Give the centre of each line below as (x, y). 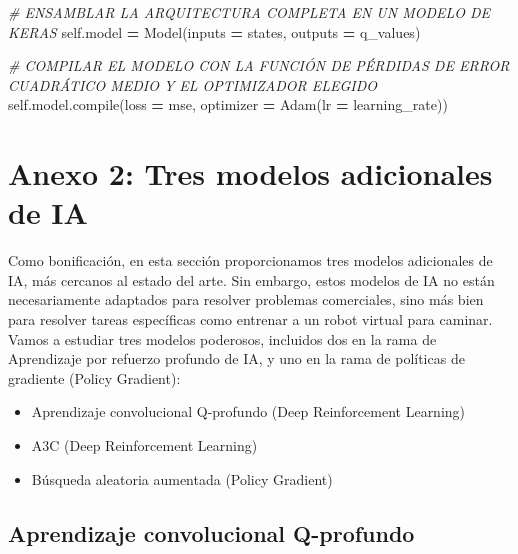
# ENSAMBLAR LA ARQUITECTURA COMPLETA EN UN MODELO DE (249, 12)
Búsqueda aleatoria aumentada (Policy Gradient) (182, 478)
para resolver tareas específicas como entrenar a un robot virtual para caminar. (250, 319)
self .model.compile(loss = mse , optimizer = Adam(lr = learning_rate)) (228, 104)
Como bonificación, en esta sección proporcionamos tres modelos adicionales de (250, 260)
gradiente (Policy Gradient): (94, 377)
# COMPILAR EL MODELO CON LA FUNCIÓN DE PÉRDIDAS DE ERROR (259, 65)
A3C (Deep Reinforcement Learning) (144, 445)
